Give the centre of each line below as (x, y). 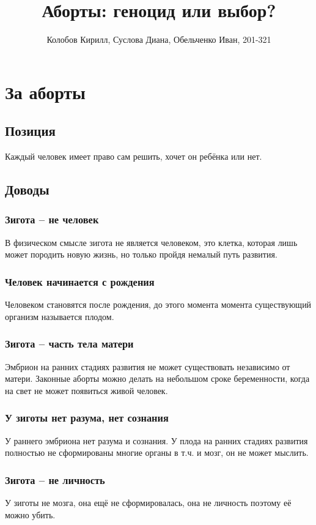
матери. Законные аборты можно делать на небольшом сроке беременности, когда (157, 378)
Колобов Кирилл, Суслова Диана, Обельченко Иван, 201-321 (159, 39)
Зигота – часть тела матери (69, 344)
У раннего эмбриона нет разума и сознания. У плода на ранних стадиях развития (156, 440)
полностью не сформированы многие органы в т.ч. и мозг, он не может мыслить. (157, 452)
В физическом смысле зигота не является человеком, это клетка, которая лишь (151, 242)
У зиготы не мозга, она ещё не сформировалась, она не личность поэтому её (148, 502)
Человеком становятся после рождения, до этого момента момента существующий (158, 304)
